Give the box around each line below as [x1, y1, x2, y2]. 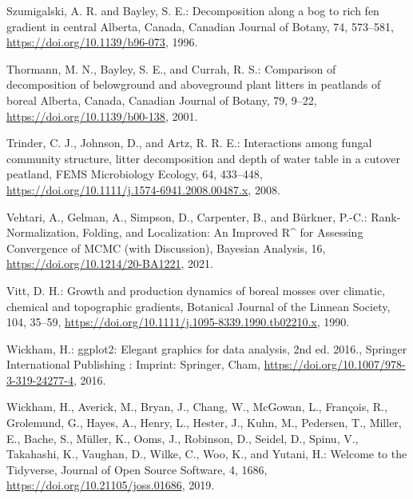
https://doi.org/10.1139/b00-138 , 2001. [6, 107, 198, 124]
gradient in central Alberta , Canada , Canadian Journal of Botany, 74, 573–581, [6, 18, 394, 34]
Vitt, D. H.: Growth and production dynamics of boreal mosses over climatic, [6, 281, 386, 298]
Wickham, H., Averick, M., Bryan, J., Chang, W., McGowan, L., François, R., [6, 398, 387, 415]
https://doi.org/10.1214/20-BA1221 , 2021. [6, 255, 213, 272]
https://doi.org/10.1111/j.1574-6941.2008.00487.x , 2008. [6, 181, 280, 198]
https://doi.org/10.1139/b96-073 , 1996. [6, 34, 198, 50]
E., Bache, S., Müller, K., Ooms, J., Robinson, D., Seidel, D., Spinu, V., [6, 429, 359, 446]
